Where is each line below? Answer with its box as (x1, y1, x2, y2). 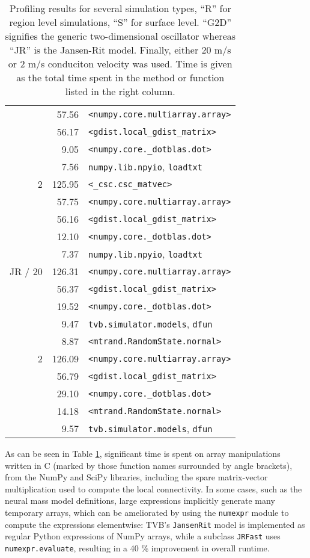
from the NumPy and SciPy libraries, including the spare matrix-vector (5, 471, 268, 483)
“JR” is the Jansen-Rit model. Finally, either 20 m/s (9, 43, 231, 57)
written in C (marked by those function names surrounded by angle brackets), (5, 459, 293, 471)
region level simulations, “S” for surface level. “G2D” (9, 15, 232, 29)
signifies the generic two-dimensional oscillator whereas (5, 29, 236, 43)
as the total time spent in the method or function (16, 70, 225, 84)
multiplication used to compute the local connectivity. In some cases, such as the (5, 482, 302, 495)
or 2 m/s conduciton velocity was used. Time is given (8, 57, 232, 70)
